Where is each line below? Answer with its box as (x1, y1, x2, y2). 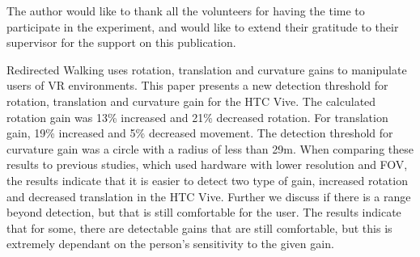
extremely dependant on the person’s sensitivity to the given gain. (6, 235, 334, 252)
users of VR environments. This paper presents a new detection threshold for (6, 77, 388, 94)
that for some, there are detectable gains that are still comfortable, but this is (6, 219, 392, 236)
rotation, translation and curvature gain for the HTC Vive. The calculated (6, 92, 376, 109)
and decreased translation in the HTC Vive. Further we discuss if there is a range (6, 187, 411, 204)
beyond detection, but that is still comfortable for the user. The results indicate (6, 204, 401, 221)
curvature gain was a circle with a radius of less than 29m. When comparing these (6, 140, 414, 157)
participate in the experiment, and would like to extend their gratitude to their (6, 18, 399, 35)
